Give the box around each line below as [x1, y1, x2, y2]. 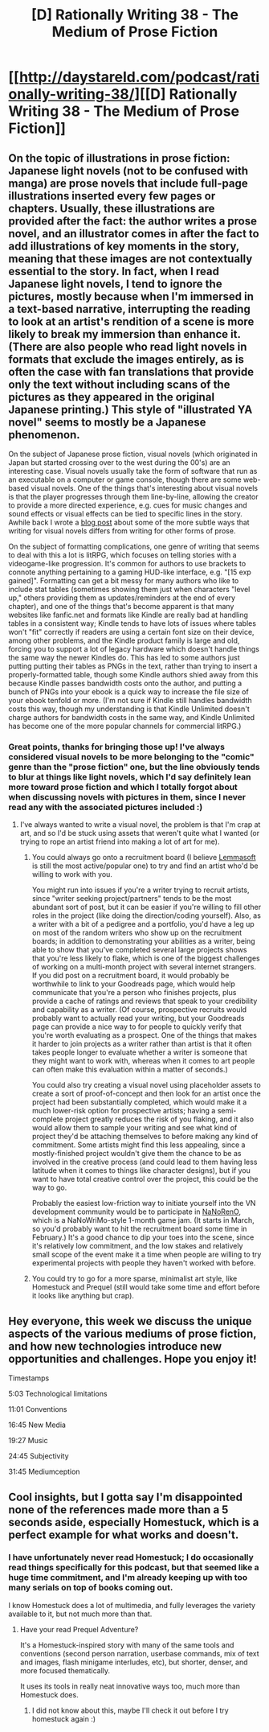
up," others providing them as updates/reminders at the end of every [8, 593, 235, 603]
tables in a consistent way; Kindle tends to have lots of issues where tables [8, 619, 257, 628]
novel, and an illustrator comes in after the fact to [8, 227, 259, 241]
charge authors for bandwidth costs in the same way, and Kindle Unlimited [8, 713, 255, 722]
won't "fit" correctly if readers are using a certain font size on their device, [8, 627, 255, 636]
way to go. [31, 1183, 67, 1192]
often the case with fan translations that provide [8, 364, 255, 379]
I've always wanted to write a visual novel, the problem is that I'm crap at [19, 820, 261, 829]
